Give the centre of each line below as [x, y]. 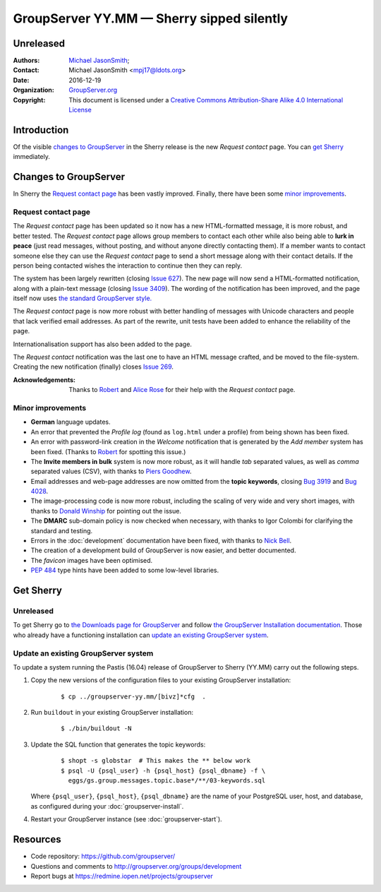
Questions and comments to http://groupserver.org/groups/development [136, 866]
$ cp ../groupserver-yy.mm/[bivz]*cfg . [133, 696]
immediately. [32, 157]
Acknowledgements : [44, 380]
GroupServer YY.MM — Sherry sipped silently [151, 18]
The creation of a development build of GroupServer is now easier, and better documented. [163, 550]
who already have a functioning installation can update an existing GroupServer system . [141, 635]
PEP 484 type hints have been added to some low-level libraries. [125, 570]
